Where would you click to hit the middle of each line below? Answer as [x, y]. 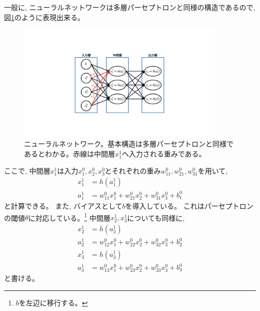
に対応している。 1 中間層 [69, 217]
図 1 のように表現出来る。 [44, 17]
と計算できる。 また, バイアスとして [63, 205]
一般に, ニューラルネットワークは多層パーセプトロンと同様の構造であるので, [130, 7]
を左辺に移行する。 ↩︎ [53, 302]
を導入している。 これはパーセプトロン [189, 205]
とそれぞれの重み [133, 170]
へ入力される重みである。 [164, 154]
